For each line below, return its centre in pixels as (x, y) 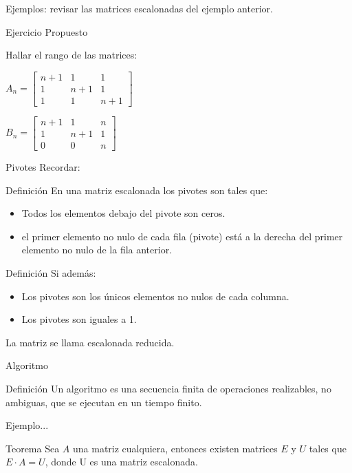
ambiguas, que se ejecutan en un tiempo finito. (104, 402)
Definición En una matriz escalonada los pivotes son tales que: (137, 190)
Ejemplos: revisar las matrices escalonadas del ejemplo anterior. (139, 8)
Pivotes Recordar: (43, 166)
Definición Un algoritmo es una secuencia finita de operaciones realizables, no (168, 388)
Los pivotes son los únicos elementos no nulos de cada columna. (155, 296)
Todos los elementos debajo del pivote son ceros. (123, 213)
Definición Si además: (51, 272)
